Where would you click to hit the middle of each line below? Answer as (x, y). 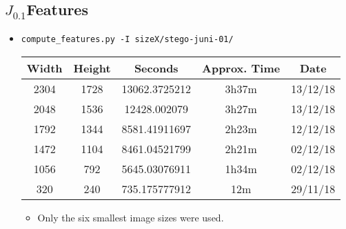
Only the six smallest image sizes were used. (131, 217)
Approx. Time (241, 68)
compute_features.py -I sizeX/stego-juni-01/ (127, 40)
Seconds (156, 68)
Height (92, 68)
